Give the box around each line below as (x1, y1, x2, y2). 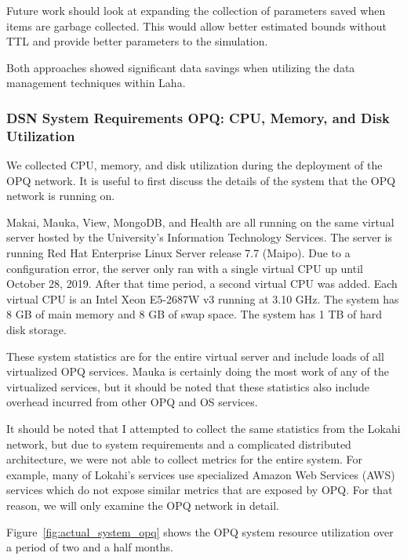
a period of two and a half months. (6, 539, 173, 555)
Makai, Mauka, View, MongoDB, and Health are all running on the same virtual (6, 213, 394, 230)
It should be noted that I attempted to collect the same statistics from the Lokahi (6, 420, 401, 437)
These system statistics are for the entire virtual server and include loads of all (6, 347, 384, 364)
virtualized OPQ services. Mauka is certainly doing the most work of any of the (6, 363, 389, 380)
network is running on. (6, 187, 115, 204)
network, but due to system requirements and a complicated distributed (6, 435, 351, 452)
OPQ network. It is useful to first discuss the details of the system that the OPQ (6, 172, 396, 188)
